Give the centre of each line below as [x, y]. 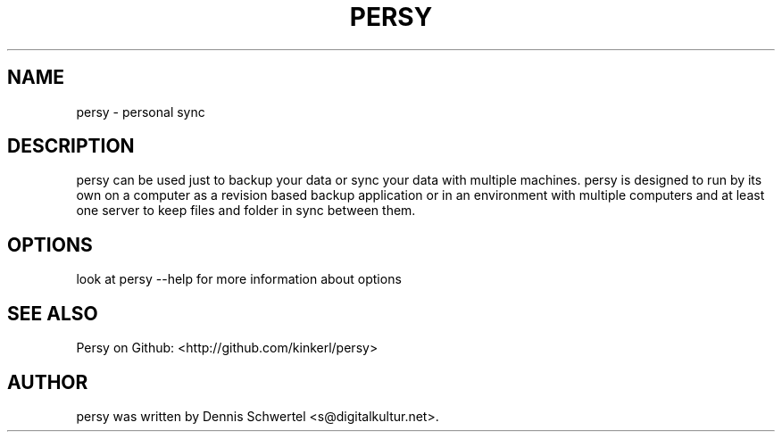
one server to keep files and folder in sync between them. [246, 211]
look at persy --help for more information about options [239, 279]
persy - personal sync [141, 112]
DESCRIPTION [71, 146]
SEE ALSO [53, 313]
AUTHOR [48, 382]
